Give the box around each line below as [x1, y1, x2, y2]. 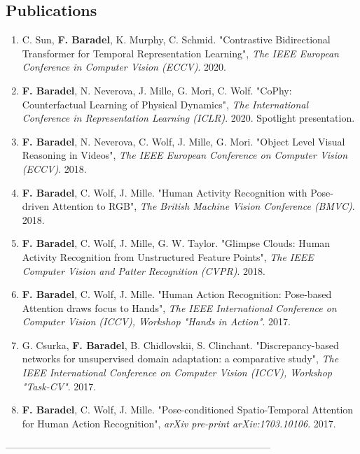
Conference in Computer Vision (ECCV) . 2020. [22, 59, 226, 74]
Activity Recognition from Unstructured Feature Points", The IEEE [22, 249, 314, 264]
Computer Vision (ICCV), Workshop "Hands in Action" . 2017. [22, 314, 291, 329]
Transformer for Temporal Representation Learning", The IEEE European [22, 45, 339, 60]
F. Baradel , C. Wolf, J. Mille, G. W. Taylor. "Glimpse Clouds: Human [22, 236, 331, 250]
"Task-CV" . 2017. [22, 378, 97, 393]
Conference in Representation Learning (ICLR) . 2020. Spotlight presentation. [22, 111, 355, 125]
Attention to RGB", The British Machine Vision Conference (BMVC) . [52, 199, 355, 213]
